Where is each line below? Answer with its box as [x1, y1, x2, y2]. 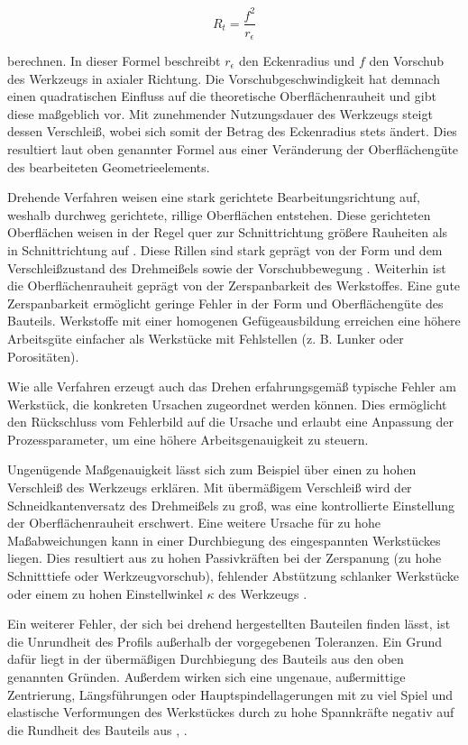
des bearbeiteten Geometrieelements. [7, 157, 210, 176]
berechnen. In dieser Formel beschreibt [7, 51, 221, 70]
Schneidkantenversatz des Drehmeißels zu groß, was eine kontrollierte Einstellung [7, 495, 455, 514]
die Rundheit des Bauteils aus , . [7, 720, 188, 739]
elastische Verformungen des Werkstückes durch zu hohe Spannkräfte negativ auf [7, 703, 454, 722]
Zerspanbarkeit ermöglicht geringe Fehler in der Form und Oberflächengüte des [7, 293, 444, 312]
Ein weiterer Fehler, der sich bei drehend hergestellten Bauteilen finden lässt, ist [7, 614, 451, 633]
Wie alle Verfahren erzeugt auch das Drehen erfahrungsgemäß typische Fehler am [7, 377, 456, 396]
